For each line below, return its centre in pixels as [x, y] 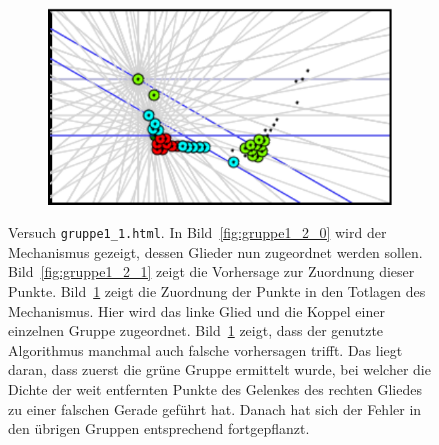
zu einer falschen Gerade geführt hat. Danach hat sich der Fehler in [215, 408]
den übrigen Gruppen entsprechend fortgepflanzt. [159, 428]
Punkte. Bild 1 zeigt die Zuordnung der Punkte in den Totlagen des [217, 291]
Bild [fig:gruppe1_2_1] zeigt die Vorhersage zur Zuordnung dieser [211, 271]
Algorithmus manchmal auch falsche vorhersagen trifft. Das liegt [205, 349]
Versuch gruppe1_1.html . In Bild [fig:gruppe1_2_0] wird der [197, 232]
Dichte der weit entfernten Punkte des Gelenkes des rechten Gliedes [215, 388]
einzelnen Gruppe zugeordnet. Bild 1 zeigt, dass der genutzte [196, 330]
